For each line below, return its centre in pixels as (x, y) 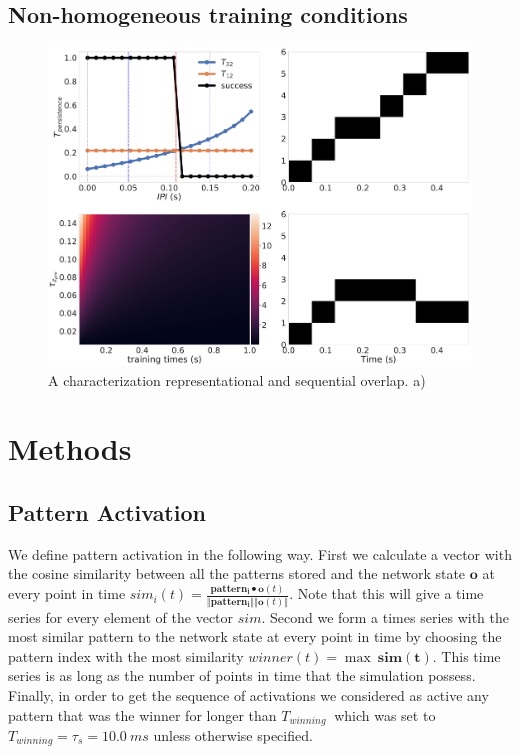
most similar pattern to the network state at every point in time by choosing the (255, 636)
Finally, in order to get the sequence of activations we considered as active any (248, 694)
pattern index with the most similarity (126, 655)
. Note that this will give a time (386, 593)
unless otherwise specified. (233, 734)
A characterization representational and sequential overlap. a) (237, 379)
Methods (70, 448)
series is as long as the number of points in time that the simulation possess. (242, 675)
